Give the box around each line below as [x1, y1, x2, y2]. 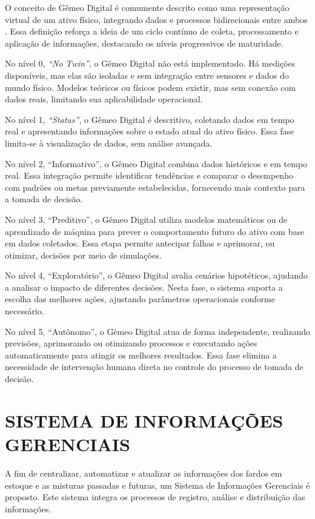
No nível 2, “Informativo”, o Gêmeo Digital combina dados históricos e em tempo [5, 157, 308, 170]
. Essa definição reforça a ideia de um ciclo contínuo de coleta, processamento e [5, 25, 299, 38]
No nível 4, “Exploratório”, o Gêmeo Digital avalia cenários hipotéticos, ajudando [5, 269, 308, 282]
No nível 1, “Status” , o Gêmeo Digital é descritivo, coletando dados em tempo [5, 113, 294, 125]
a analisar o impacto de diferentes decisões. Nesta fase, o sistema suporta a [5, 280, 283, 293]
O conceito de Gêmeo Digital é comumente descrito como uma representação [5, 1, 290, 13]
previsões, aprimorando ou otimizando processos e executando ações [5, 337, 257, 349]
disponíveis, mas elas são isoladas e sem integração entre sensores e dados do [5, 68, 289, 81]
